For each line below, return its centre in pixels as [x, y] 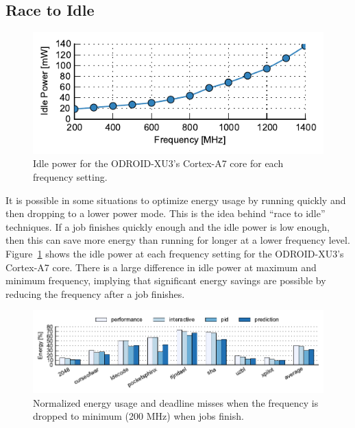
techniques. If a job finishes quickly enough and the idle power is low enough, [168, 226]
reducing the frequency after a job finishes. [95, 293]
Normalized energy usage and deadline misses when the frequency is [176, 402]
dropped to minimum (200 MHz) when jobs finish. [138, 416]
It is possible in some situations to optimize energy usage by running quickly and [176, 200]
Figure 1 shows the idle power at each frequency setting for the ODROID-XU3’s [175, 253]
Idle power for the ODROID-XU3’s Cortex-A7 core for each [158, 163]
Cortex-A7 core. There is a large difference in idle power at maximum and [161, 267]
